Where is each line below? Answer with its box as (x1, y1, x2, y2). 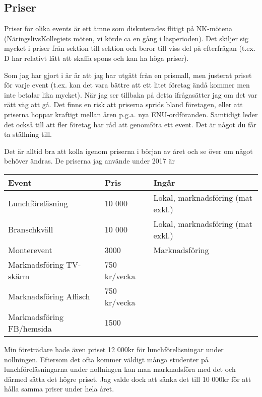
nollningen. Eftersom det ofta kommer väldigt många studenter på (4, 354, 209, 364)
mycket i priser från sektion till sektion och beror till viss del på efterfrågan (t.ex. (4, 43, 255, 53)
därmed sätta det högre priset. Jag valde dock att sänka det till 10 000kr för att (4, 373, 251, 384)
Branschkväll (8, 223, 53, 235)
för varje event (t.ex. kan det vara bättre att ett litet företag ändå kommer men (4, 80, 250, 90)
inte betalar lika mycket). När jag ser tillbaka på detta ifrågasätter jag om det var (4, 89, 257, 100)
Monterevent (8, 244, 52, 256)
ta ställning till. (4, 129, 52, 139)
